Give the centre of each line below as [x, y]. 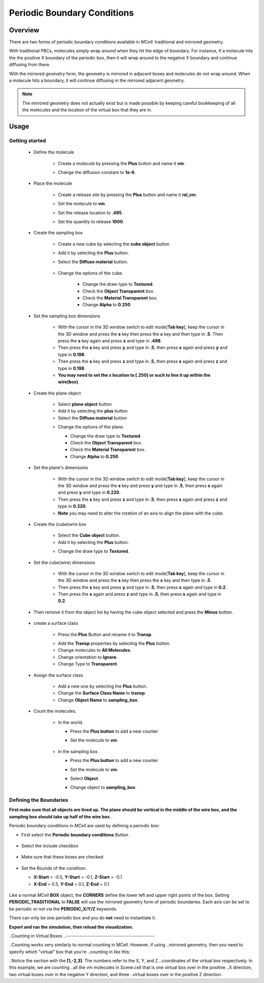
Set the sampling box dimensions [67, 316]
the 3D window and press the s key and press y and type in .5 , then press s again [140, 486]
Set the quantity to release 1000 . [91, 221]
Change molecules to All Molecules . [95, 650]
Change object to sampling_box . [103, 787]
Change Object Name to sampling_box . [98, 700]
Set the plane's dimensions [61, 467]
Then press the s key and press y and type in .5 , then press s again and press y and [143, 347]
